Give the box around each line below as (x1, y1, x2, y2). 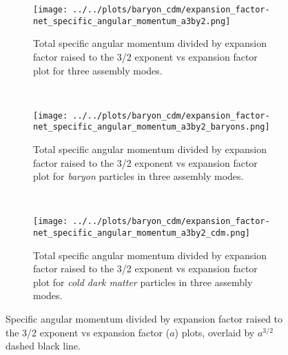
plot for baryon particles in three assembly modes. (33, 169, 244, 183)
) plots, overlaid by (174, 325, 255, 339)
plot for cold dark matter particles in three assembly (33, 274, 253, 289)
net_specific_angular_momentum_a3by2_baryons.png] (33, 122, 270, 132)
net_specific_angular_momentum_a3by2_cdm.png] (33, 228, 250, 239)
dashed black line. (6, 338, 81, 353)
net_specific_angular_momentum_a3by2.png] (33, 16, 231, 26)
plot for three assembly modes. (33, 63, 163, 77)
